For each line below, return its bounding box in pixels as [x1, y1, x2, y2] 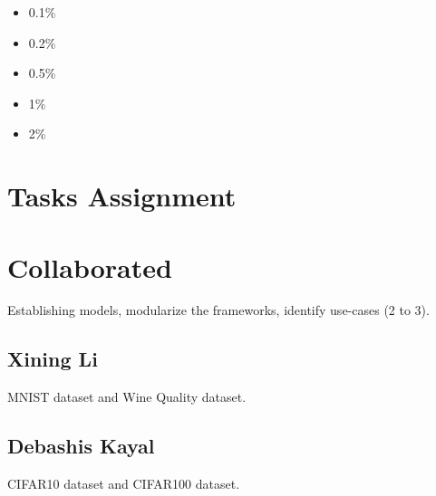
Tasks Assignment [7, 177, 237, 215]
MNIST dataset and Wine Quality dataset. [7, 387, 247, 406]
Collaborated [7, 248, 172, 285]
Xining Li [7, 345, 98, 373]
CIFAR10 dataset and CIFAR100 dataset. [7, 474, 240, 493]
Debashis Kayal [7, 432, 155, 460]
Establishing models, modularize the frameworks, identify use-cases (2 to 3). [7, 300, 430, 320]
